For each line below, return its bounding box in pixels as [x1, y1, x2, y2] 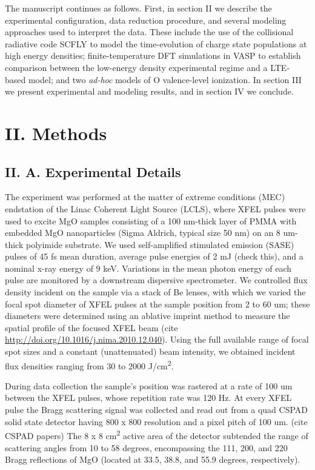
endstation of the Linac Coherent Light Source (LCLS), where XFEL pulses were [5, 202, 306, 215]
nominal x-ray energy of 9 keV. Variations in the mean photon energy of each [5, 261, 292, 274]
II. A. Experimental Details [5, 162, 181, 181]
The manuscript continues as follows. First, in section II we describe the [5, 2, 272, 14]
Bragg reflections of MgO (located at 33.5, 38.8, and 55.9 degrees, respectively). [5, 453, 300, 466]
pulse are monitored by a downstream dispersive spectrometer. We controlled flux [5, 274, 308, 286]
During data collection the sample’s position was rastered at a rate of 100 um [5, 379, 293, 392]
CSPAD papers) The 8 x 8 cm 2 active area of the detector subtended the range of [5, 428, 308, 441]
